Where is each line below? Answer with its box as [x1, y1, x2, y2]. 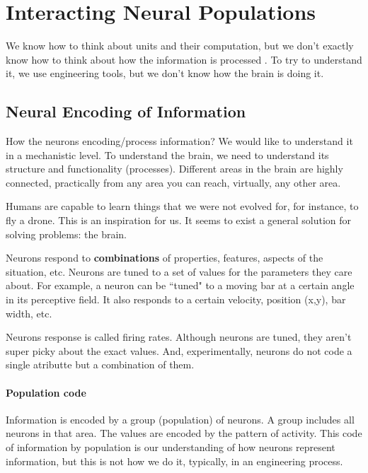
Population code [6, 385, 86, 399]
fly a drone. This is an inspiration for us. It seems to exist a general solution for [6, 213, 352, 228]
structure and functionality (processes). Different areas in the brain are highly [6, 161, 343, 176]
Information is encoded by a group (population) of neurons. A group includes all [6, 411, 355, 426]
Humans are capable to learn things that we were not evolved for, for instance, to [6, 199, 359, 214]
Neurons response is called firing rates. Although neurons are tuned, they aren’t [6, 329, 352, 344]
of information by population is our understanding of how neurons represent [6, 440, 335, 454]
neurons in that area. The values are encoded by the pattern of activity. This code [6, 426, 362, 440]
